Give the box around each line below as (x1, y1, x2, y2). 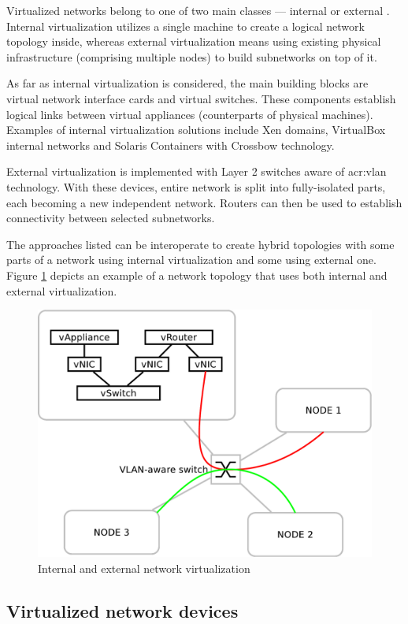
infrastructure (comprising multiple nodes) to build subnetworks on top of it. (6, 48, 377, 65)
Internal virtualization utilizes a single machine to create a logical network (6, 17, 365, 34)
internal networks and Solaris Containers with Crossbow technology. (6, 136, 335, 153)
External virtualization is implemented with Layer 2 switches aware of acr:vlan (6, 163, 387, 180)
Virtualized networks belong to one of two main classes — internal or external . (6, 2, 390, 18)
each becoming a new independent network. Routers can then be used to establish (6, 194, 402, 210)
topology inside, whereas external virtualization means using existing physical (6, 33, 381, 50)
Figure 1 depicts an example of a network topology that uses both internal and (6, 266, 388, 283)
